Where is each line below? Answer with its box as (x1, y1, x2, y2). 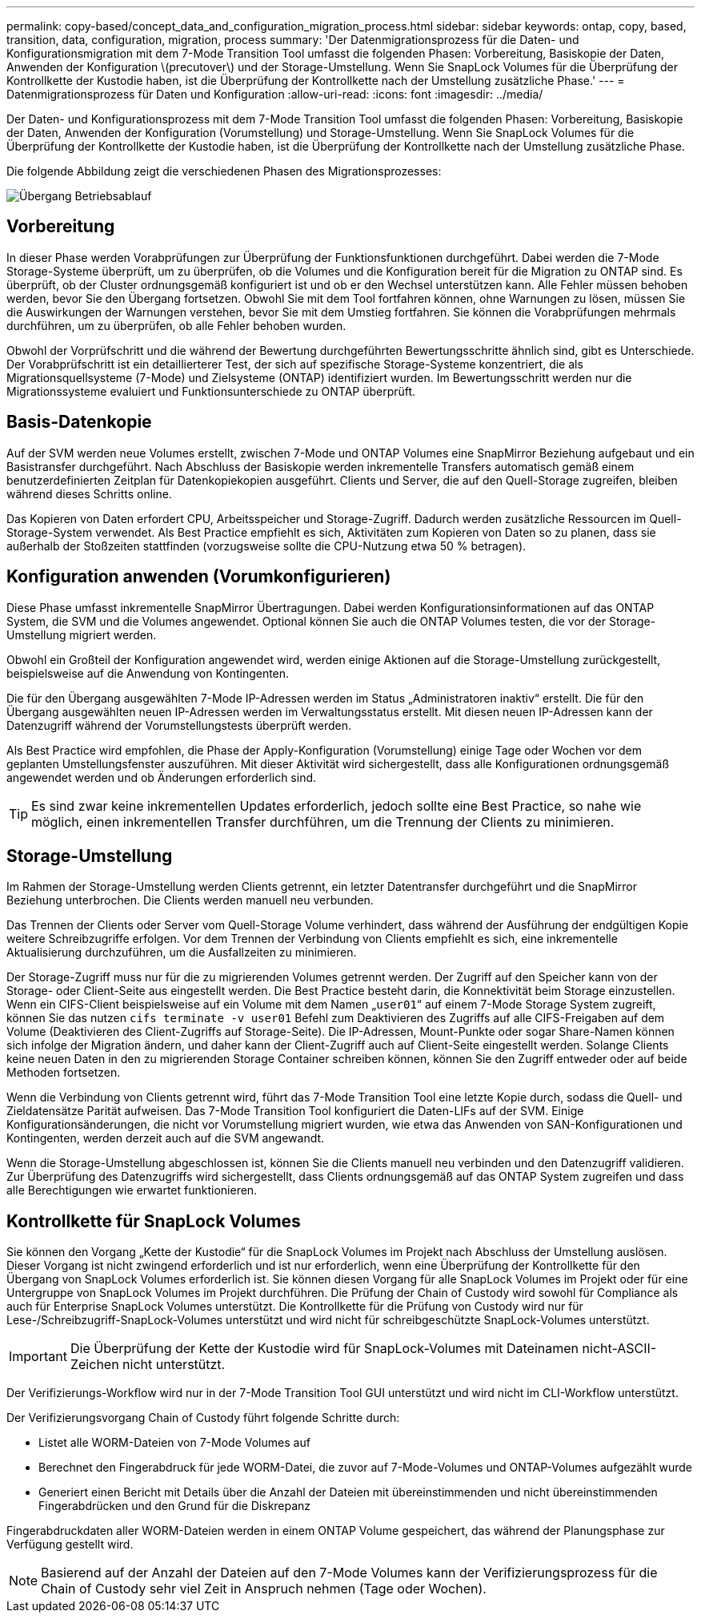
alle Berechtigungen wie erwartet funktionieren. (6, 1183, 258, 1198)
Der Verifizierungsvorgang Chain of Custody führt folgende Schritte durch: (6, 1411, 400, 1425)
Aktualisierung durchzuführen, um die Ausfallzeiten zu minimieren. (6, 945, 357, 960)
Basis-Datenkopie (6, 412, 152, 433)
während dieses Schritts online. (6, 486, 172, 501)
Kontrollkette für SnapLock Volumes (6, 1210, 301, 1231)
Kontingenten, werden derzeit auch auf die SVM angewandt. (6, 1131, 325, 1146)
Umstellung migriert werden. (6, 627, 157, 642)
